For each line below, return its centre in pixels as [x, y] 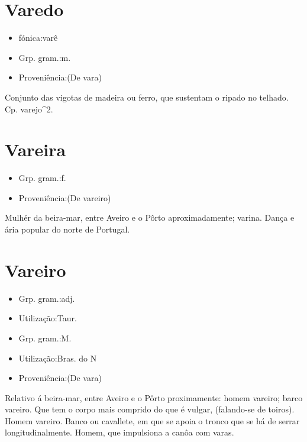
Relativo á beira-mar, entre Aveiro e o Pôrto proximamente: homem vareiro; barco [154, 397]
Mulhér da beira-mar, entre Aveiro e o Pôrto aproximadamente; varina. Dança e [150, 217]
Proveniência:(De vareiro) [65, 197]
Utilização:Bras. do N [58, 358]
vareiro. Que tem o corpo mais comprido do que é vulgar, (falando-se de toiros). [150, 409]
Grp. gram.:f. [42, 178]
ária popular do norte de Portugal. [67, 229]
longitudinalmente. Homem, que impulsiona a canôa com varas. [119, 432]
